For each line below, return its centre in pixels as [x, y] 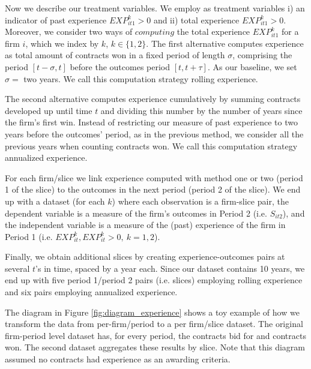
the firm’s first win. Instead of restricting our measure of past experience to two [151, 122]
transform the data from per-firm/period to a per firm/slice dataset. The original [154, 324]
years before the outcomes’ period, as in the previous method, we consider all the [154, 133]
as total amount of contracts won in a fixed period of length [115, 55]
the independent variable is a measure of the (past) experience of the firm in [145, 225]
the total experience [213, 31]
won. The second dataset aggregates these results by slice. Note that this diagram [155, 347]
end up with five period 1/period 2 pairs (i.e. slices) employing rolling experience [154, 280]
